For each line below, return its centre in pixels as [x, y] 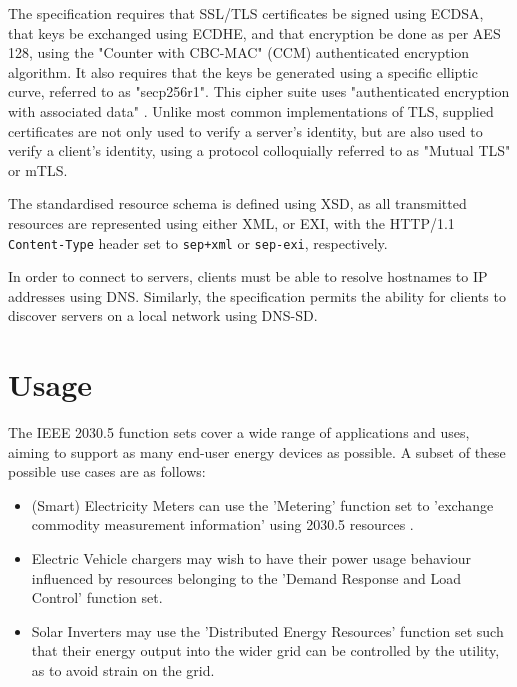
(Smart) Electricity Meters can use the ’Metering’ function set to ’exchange [262, 504]
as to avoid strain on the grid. [123, 670]
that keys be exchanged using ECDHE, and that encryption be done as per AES [254, 32]
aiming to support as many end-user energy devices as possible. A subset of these [257, 451]
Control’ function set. [97, 597]
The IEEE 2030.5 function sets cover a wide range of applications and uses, [239, 432]
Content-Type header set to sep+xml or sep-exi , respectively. [198, 242]
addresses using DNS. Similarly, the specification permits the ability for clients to [257, 295]
